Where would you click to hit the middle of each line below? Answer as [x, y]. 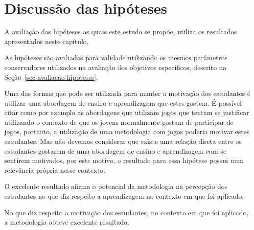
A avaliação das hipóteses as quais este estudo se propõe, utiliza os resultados [121, 32]
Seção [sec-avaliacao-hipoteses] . [51, 77]
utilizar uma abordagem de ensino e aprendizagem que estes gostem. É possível [123, 103]
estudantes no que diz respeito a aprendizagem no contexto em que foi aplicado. [124, 196]
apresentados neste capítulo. [46, 41]
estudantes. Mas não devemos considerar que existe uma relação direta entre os [123, 141]
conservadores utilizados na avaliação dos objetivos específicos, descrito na [115, 67]
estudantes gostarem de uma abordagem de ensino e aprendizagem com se [115, 150]
